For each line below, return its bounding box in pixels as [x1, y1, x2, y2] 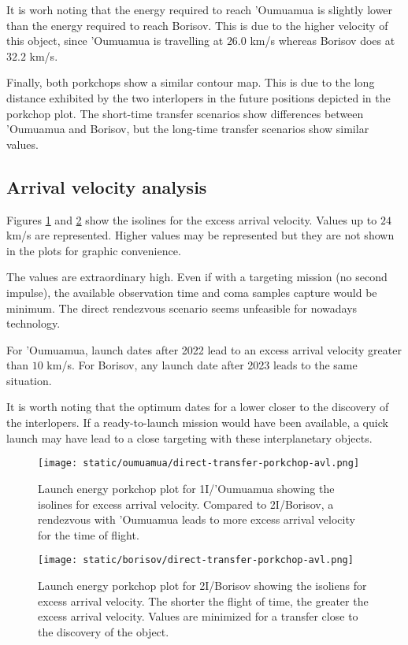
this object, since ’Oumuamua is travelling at [6, 32, 224, 49]
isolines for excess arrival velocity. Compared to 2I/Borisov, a [38, 495, 334, 512]
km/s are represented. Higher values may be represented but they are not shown [6, 227, 395, 243]
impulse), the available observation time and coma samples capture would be [6, 284, 377, 300]
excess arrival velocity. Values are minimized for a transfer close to [38, 608, 358, 625]
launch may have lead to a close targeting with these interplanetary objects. [6, 429, 373, 446]
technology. [6, 315, 61, 332]
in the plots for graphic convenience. [6, 242, 181, 258]
